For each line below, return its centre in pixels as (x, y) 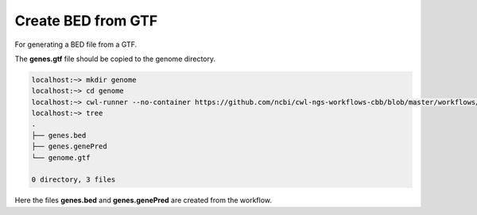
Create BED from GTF (86, 21)
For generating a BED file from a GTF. (76, 44)
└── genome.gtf (61, 157)
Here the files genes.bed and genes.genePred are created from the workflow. (143, 200)
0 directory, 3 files (74, 180)
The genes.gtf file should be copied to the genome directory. (115, 59)
